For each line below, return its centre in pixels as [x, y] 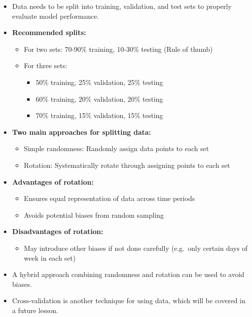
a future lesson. [35, 310]
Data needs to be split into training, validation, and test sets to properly [122, 6]
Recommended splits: [49, 32]
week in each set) [50, 258]
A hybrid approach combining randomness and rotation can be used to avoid [128, 274]
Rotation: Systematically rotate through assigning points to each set [127, 165]
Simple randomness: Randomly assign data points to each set [116, 148]
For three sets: [46, 65]
